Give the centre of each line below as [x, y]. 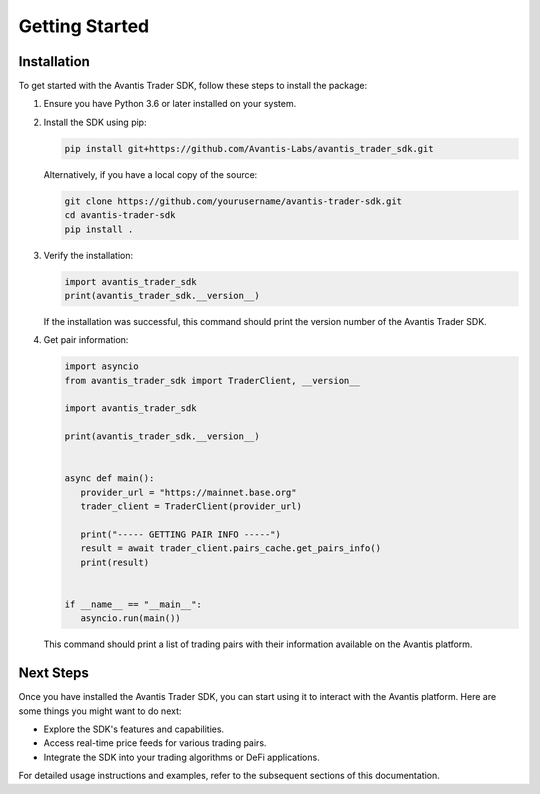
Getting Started [84, 26]
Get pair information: [86, 340]
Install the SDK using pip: [95, 122]
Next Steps [53, 673]
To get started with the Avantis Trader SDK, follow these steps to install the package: [193, 86]
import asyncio [101, 366]
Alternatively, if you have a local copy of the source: [150, 174]
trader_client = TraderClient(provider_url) [191, 506]
